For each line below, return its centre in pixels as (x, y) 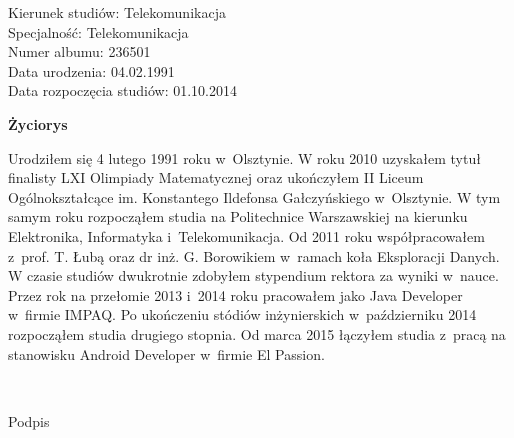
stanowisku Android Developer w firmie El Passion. (166, 353)
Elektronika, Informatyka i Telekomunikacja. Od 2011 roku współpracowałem (246, 235)
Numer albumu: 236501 (79, 51)
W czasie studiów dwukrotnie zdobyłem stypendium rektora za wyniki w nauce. (253, 275)
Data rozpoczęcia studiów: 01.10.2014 (122, 90)
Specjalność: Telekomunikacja (98, 31)
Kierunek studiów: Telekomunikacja (117, 12)
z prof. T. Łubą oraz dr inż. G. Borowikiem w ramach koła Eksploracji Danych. (254, 255)
